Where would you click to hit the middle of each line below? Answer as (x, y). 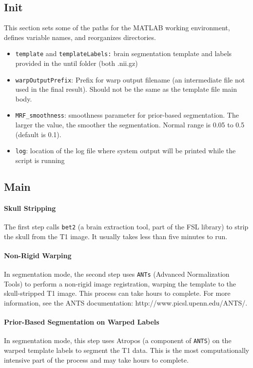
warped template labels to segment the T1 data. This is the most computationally (127, 350)
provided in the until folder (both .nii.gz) (77, 63)
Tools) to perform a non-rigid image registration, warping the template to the (120, 283)
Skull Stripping (30, 208)
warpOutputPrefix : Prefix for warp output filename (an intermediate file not (130, 79)
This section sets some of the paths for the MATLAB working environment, (117, 28)
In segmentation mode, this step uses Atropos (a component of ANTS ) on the (118, 340)
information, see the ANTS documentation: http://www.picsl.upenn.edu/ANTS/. (126, 303)
